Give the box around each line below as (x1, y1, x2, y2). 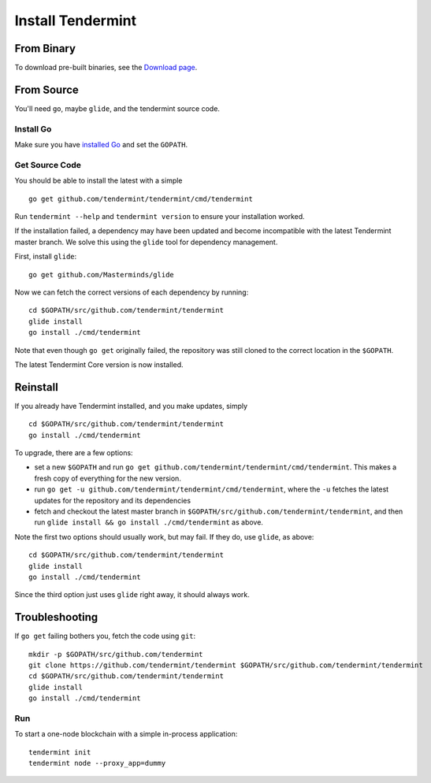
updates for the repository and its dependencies (34, 495, 191, 505)
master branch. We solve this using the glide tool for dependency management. (14, 237, 278, 247)
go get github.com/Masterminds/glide (28, 270, 175, 279)
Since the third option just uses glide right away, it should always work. (14, 590, 250, 599)
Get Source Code (14, 159, 82, 170)
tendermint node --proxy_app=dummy (28, 759, 166, 768)
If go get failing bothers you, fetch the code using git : (14, 631, 196, 641)
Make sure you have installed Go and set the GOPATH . (14, 140, 188, 150)
